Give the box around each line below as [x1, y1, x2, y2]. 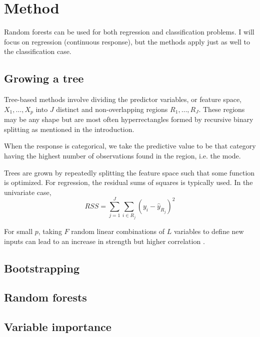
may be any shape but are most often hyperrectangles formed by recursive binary [4, 114, 253, 124]
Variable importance [4, 319, 111, 334]
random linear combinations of [71, 226, 165, 236]
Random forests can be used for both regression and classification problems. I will [4, 26, 254, 37]
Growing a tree [4, 70, 84, 86]
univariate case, [4, 186, 51, 197]
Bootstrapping [4, 260, 80, 275]
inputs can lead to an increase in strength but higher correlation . [4, 235, 205, 246]
